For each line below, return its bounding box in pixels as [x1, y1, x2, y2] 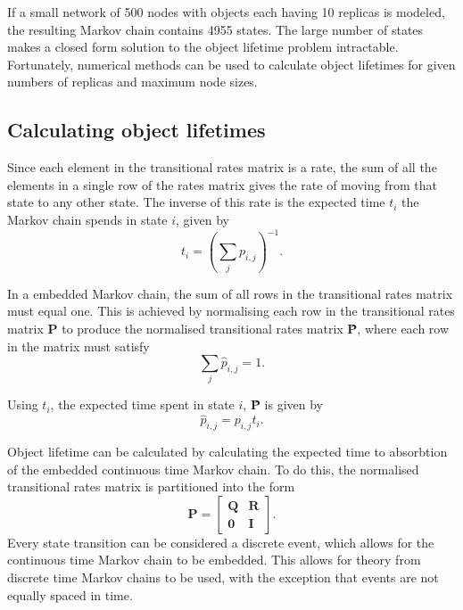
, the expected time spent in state [50, 395, 235, 414]
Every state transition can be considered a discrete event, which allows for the [7, 532, 434, 551]
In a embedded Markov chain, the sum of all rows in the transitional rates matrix [7, 284, 453, 302]
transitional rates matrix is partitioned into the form [7, 477, 295, 496]
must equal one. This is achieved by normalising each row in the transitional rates [7, 301, 455, 320]
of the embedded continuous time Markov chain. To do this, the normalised [7, 459, 419, 478]
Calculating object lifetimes [7, 116, 266, 144]
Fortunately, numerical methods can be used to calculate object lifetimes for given [7, 54, 456, 73]
